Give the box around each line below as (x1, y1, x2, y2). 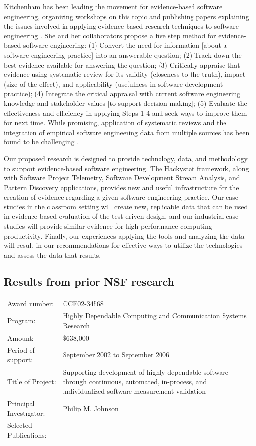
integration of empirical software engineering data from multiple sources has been (4, 127, 250, 137)
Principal (7, 398, 35, 408)
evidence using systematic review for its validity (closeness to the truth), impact (4, 69, 246, 79)
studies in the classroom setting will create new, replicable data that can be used (4, 201, 248, 211)
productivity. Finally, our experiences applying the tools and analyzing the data (4, 230, 245, 240)
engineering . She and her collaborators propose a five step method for (4, 30, 216, 40)
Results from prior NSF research (4, 274, 174, 289)
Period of (7, 344, 35, 355)
